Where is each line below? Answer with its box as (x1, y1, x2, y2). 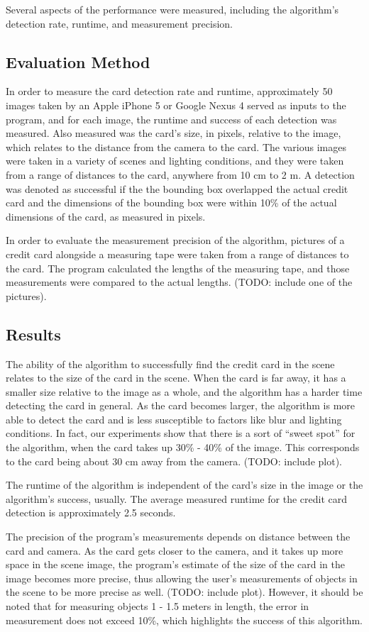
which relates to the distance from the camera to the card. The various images (6, 139, 346, 154)
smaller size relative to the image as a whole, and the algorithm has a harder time (6, 384, 363, 399)
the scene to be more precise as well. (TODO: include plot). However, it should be (6, 584, 363, 599)
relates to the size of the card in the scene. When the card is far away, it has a (6, 370, 346, 385)
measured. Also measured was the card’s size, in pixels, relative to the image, (6, 126, 341, 140)
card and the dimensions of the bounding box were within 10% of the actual (6, 195, 337, 210)
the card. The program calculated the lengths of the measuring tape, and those (6, 260, 350, 275)
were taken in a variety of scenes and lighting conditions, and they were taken (6, 153, 344, 168)
